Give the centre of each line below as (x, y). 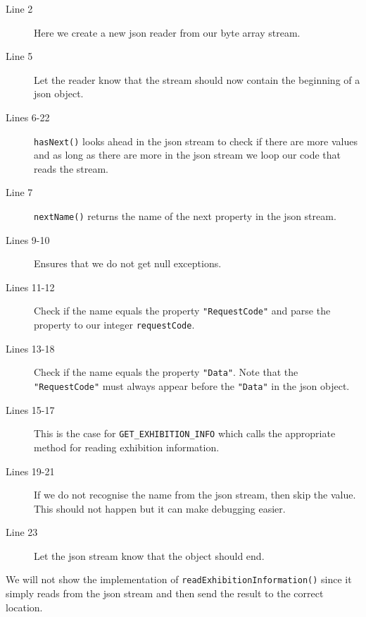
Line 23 (22, 532)
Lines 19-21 (30, 471)
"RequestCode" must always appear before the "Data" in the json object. (192, 386)
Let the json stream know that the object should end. (149, 555)
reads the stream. (71, 168)
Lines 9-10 (28, 239)
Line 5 (19, 56)
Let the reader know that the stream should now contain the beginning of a (197, 79)
